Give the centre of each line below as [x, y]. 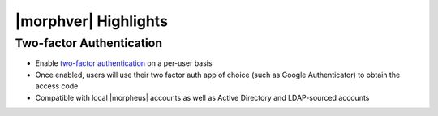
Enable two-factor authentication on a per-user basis [124, 63]
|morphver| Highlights [91, 21]
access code [57, 86]
